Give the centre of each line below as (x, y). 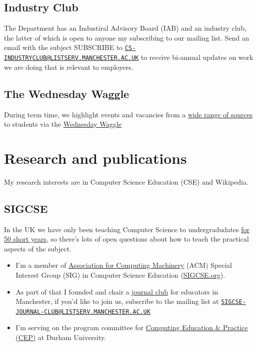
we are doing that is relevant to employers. (69, 67)
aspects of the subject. (38, 248)
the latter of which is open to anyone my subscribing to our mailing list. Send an (127, 37)
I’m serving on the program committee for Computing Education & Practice (132, 327)
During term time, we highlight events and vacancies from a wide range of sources (128, 114)
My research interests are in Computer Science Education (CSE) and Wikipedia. (126, 181)
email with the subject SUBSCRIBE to (63, 47)
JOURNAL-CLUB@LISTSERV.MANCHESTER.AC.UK (83, 312)
